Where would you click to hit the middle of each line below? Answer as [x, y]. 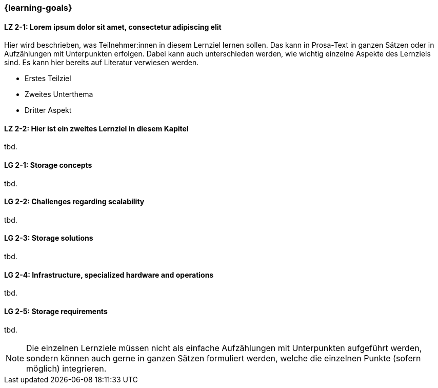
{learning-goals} [38, 8]
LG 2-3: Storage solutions [49, 238]
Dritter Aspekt [48, 110]
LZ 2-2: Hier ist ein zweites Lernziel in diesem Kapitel [96, 128]
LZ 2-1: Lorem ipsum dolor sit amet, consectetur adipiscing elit [113, 27]
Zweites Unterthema [59, 94]
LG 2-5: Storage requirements [56, 311]
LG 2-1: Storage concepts [48, 165]
